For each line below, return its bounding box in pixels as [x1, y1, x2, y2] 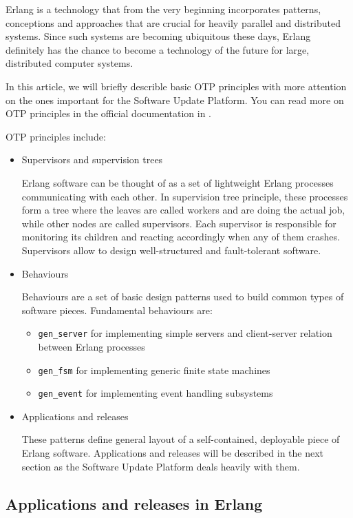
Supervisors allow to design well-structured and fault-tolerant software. [21, 242, 321, 257]
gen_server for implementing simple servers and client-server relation [38, 326, 332, 340]
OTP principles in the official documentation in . [6, 106, 212, 121]
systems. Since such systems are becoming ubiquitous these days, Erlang [6, 29, 311, 43]
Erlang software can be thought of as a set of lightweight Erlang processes [21, 175, 334, 189]
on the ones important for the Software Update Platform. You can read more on [6, 92, 344, 107]
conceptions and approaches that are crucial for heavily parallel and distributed [6, 15, 341, 30]
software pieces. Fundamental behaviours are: [21, 302, 213, 317]
